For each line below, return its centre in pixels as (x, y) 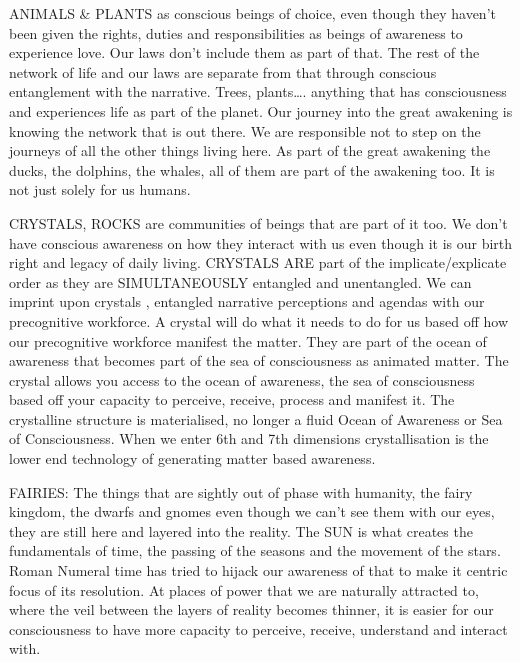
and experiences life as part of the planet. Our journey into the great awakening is (261, 110)
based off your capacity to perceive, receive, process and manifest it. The (232, 399)
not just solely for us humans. (100, 189)
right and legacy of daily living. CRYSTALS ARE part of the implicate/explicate (258, 262)
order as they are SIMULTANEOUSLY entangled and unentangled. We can (240, 281)
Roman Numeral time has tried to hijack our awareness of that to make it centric (258, 570)
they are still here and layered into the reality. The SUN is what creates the (241, 530)
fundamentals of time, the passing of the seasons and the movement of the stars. (255, 550)
